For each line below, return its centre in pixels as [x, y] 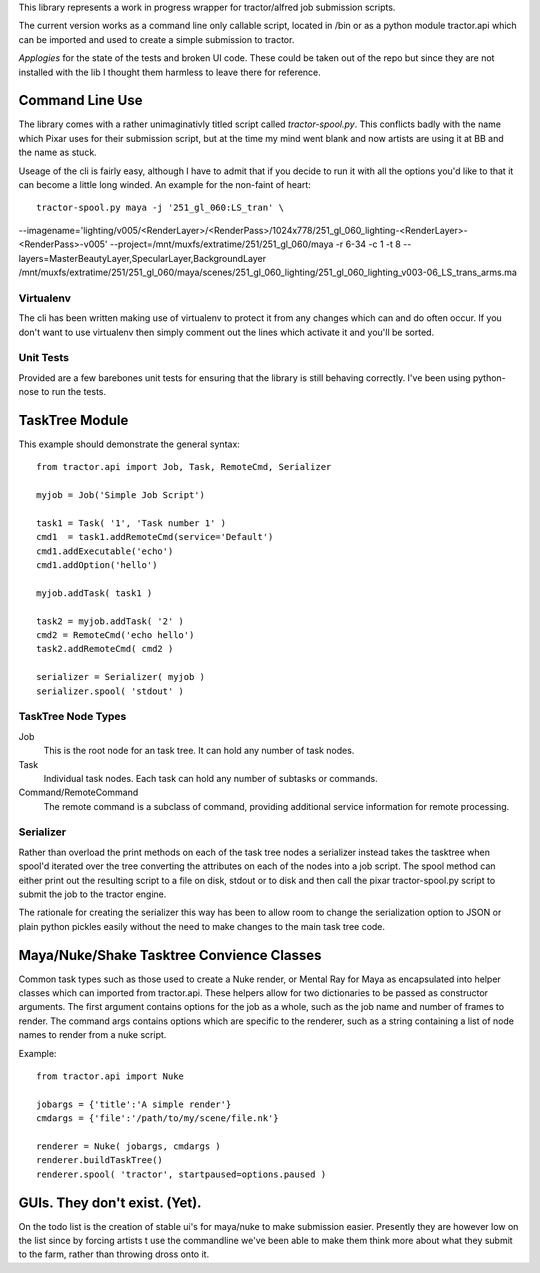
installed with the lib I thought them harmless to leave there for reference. [170, 72]
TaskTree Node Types [72, 717]
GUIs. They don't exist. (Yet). [110, 1202]
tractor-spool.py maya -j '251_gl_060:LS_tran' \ [160, 208]
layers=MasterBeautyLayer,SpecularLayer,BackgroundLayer [142, 258]
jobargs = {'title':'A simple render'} [134, 1104]
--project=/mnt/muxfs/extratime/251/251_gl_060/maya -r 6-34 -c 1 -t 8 [255, 244]
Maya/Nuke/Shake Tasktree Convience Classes [170, 955]
